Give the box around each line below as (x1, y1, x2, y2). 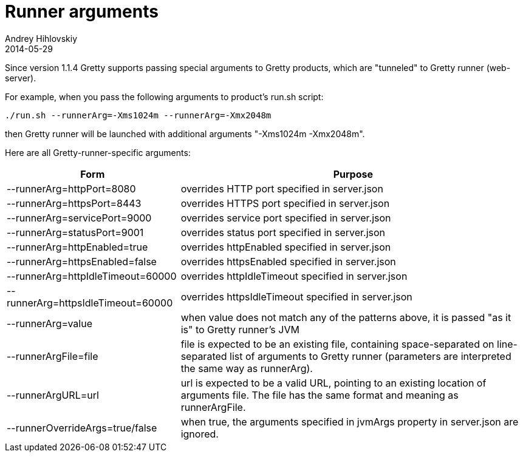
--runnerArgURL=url (7, 388, 99, 401)
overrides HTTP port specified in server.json (180, 182, 383, 195)
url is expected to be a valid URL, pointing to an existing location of (180, 376, 487, 389)
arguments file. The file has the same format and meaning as (180, 388, 459, 401)
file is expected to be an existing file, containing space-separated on (180, 337, 494, 350)
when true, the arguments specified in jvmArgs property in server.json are (180, 415, 519, 428)
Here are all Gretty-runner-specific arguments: (5, 147, 191, 158)
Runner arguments (5, 1, 159, 22)
